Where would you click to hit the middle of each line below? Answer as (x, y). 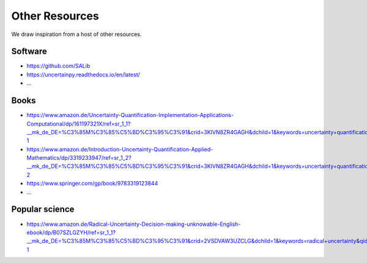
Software (29, 52)
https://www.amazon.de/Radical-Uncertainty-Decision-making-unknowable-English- (134, 224)
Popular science (43, 210)
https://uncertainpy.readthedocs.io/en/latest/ (83, 74)
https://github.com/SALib (58, 66)
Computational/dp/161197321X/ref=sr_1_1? (79, 124)
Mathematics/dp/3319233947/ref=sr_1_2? (79, 158)
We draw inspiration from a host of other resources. (76, 34)
